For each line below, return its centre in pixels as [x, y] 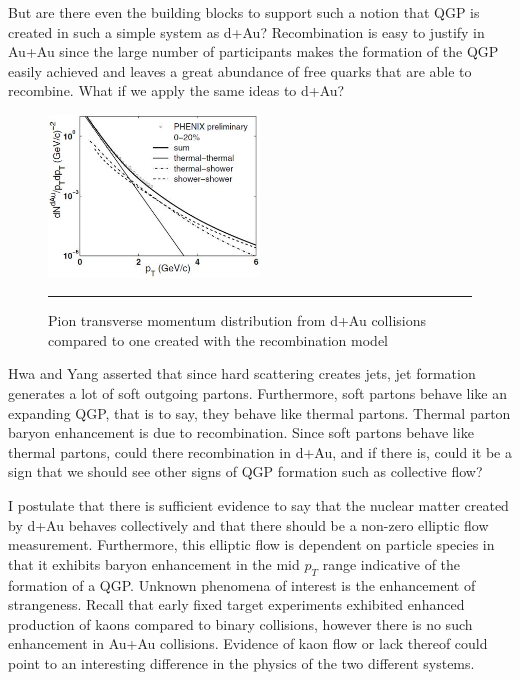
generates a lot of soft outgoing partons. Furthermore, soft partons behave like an [257, 393]
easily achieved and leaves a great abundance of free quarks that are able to [240, 70]
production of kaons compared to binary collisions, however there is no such [240, 623]
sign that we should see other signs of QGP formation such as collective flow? [245, 471]
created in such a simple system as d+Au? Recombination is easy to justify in [246, 31]
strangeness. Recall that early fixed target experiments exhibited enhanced [236, 604]
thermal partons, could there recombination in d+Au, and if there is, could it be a [260, 451]
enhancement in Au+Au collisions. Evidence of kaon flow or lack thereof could [248, 643]
